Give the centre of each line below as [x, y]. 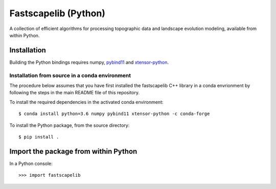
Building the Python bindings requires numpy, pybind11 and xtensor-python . [89, 62]
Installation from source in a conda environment [70, 75]
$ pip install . [39, 137]
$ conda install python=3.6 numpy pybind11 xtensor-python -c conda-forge [114, 114]
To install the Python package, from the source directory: [70, 125]
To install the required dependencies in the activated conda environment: [86, 102]
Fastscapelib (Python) [57, 13]
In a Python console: [31, 164]
